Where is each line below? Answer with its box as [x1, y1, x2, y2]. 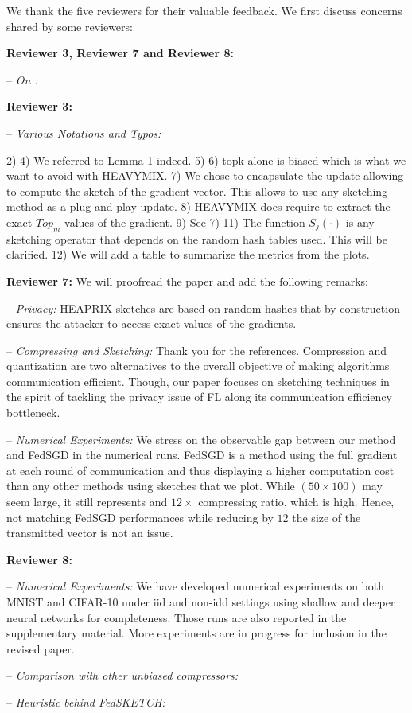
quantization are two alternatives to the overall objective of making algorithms [6, 357, 390, 374]
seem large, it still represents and [6, 493, 168, 510]
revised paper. [6, 640, 75, 657]
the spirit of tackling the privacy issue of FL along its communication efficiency [6, 388, 392, 405]
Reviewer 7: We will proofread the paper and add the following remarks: [6, 272, 368, 289]
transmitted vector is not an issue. [6, 524, 173, 541]
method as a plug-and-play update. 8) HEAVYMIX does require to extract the [6, 198, 391, 215]
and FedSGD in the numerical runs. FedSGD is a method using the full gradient [6, 446, 398, 463]
